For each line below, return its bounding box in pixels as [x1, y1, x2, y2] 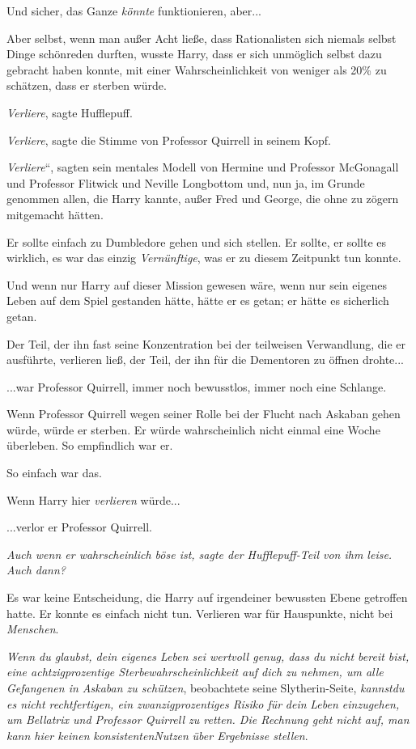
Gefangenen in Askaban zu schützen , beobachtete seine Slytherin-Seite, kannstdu [6, 679, 405, 696]
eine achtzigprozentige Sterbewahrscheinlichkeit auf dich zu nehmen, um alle [6, 663, 384, 680]
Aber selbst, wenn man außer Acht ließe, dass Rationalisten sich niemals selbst [6, 29, 397, 46]
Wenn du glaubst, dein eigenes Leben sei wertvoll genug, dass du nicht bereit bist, [6, 647, 410, 664]
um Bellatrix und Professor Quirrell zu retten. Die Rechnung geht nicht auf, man [6, 711, 410, 728]
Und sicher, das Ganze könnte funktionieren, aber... [6, 2, 261, 19]
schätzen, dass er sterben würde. [6, 77, 167, 94]
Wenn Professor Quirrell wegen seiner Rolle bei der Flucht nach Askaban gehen [6, 405, 401, 422]
